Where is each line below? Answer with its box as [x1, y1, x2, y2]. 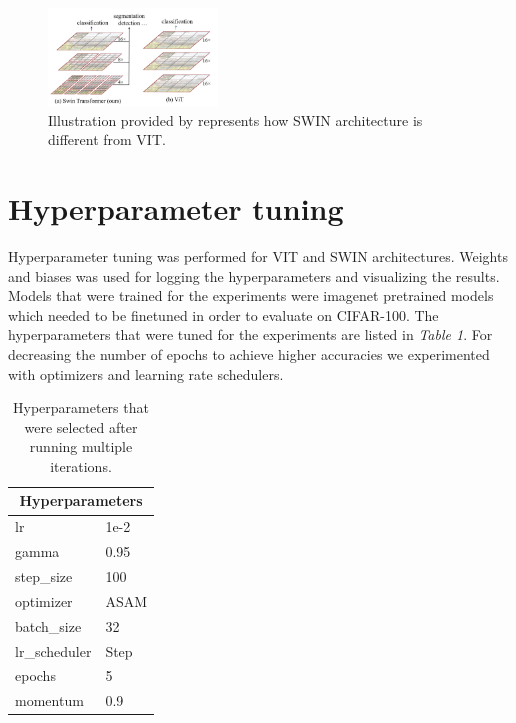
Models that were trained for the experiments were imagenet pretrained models [8, 285, 494, 306]
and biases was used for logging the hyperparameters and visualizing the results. [8, 265, 500, 286]
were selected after [24, 416, 138, 437]
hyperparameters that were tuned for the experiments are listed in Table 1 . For [8, 324, 493, 345]
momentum [15, 690, 84, 711]
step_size [15, 566, 73, 586]
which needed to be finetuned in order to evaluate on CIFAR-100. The [8, 304, 439, 325]
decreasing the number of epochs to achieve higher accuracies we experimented [8, 343, 490, 364]
